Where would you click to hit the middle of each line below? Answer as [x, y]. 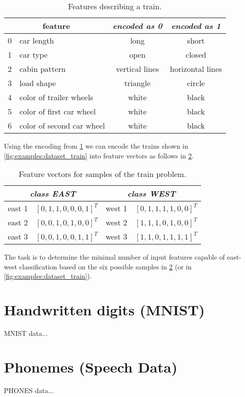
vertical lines [137, 69]
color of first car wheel [58, 111]
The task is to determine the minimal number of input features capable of [114, 257]
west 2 [116, 222]
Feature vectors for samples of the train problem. [102, 174]
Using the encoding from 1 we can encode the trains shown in [96, 146]
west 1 [116, 208]
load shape [38, 83]
